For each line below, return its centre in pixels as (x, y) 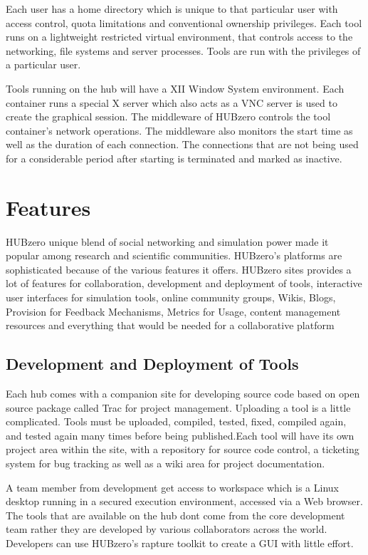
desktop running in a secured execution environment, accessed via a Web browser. (184, 501)
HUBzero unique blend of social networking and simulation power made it (167, 241)
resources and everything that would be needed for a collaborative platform (170, 325)
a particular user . (43, 64)
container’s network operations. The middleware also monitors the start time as (179, 130)
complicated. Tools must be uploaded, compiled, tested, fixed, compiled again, (176, 421)
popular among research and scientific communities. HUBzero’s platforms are (174, 255)
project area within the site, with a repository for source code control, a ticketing (183, 449)
